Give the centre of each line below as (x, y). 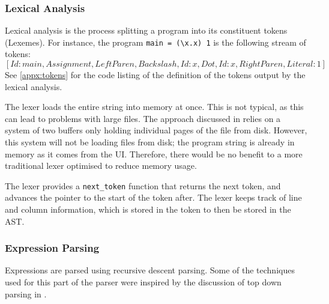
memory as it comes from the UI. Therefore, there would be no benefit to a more (154, 154)
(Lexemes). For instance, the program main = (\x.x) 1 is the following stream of (155, 42)
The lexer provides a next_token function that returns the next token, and (143, 185)
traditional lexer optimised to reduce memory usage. (101, 166)
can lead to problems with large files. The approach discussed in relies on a (143, 118)
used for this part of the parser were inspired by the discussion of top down (143, 282)
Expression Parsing (52, 248)
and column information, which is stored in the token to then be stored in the (148, 209)
